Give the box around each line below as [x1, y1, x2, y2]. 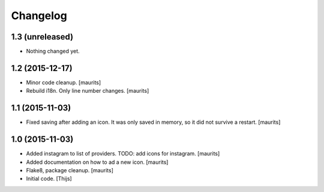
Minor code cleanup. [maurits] [26, 78, 101, 86]
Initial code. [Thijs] [26, 175, 72, 182]
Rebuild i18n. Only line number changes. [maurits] [26, 87, 149, 95]
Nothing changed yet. [26, 48, 80, 55]
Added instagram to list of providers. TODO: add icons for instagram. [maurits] [26, 150, 220, 157]
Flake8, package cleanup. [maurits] [26, 166, 114, 173]
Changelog [11, 9, 67, 22]
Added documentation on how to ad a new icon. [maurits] [26, 159, 169, 166]
